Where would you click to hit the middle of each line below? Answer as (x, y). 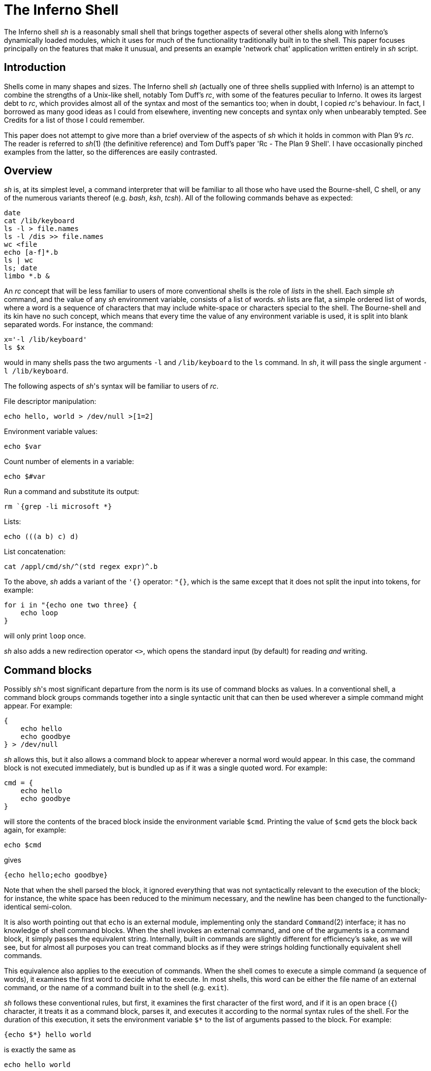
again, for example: (35, 830)
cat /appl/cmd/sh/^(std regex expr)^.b (81, 567)
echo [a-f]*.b (31, 252)
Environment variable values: (51, 432)
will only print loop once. (45, 636)
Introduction (35, 67)
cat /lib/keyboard (39, 221)
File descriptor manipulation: (50, 402)
